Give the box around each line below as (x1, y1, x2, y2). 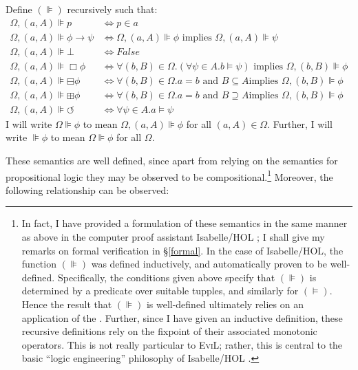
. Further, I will (267, 116, 333, 131)
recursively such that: (67, 2, 158, 16)
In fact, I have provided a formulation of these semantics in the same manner (21, 216, 348, 230)
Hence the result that (21, 297, 112, 311)
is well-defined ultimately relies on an (146, 297, 304, 311)
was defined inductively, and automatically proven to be (91, 257, 328, 271)
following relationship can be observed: (6, 182, 169, 197)
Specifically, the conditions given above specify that (57, 270, 275, 284)
